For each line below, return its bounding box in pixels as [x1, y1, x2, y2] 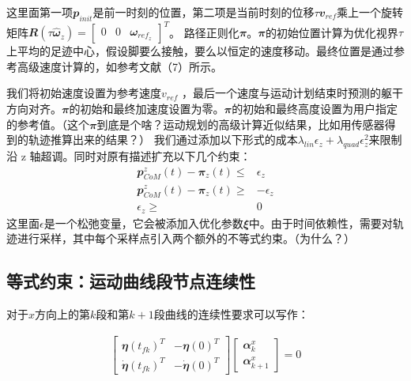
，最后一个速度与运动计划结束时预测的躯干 [182, 85, 404, 101]
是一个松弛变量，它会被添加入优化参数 [43, 214, 243, 231]
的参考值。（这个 [6, 115, 89, 132]
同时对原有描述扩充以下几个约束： [74, 148, 251, 164]
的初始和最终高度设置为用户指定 [232, 100, 398, 117]
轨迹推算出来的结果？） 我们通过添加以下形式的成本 [28, 131, 298, 148]
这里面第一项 [6, 4, 73, 20]
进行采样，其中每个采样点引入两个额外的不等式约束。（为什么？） [17, 230, 355, 247]
